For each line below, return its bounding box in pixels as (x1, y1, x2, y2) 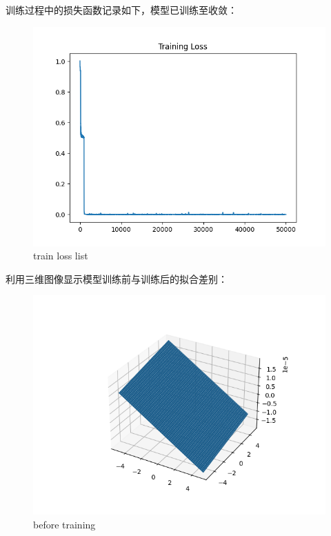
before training (33, 517, 96, 531)
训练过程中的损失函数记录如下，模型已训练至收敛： (6, 3, 237, 17)
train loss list (33, 248, 88, 263)
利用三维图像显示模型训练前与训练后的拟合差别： (6, 271, 228, 286)
